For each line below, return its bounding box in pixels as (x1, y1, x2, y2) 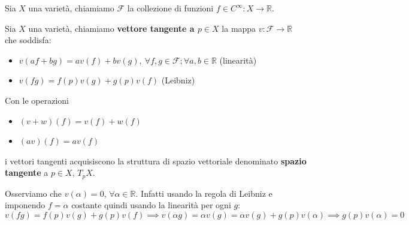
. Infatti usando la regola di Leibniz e (135, 187, 272, 199)
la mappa (222, 22, 256, 34)
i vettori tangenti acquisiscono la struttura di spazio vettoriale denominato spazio (5, 154, 307, 167)
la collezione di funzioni (127, 2, 214, 14)
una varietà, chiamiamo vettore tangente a (28, 22, 195, 34)
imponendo (5, 199, 46, 211)
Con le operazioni (5, 94, 69, 106)
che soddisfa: (5, 34, 51, 46)
